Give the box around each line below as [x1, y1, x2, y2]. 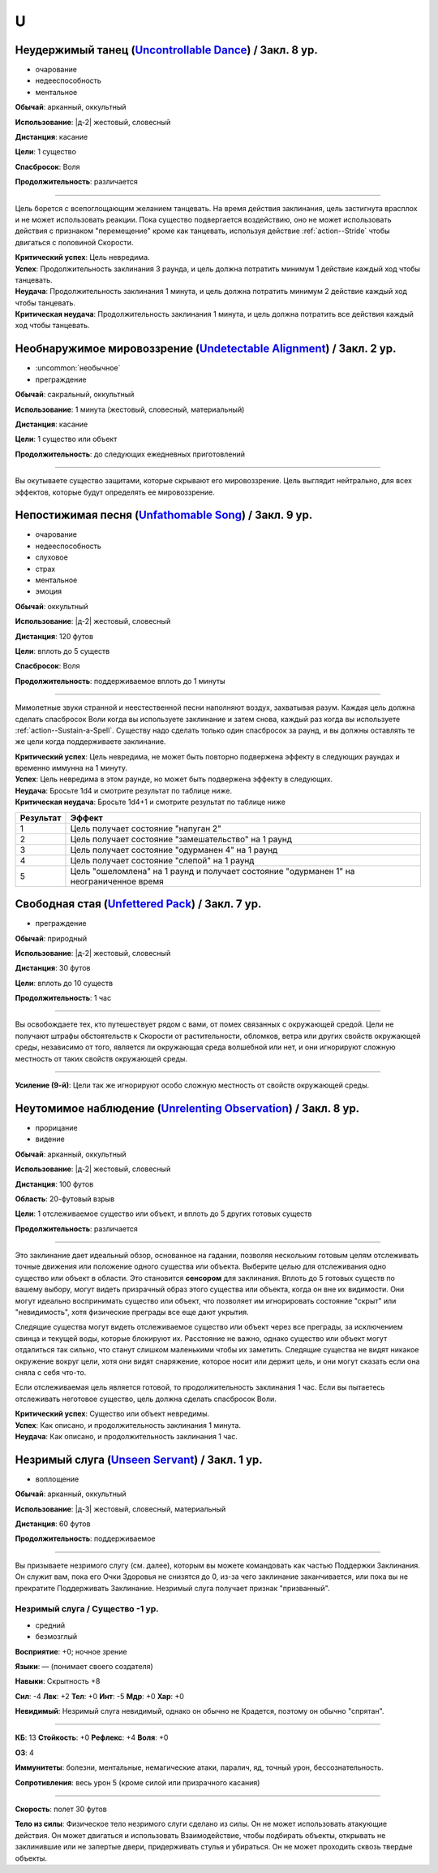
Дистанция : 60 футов [15, 1519, 91, 1529]
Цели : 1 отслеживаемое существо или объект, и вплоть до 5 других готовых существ [15, 1209, 312, 1218]
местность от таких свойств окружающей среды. [15, 1053, 188, 1063]
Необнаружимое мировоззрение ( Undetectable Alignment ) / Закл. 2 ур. [15, 342, 397, 356]
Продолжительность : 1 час [15, 993, 112, 1003]
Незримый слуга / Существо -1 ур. [15, 1603, 159, 1615]
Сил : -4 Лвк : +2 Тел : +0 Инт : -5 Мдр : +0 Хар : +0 [15, 1691, 184, 1701]
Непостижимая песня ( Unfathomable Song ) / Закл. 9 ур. [15, 508, 313, 522]
